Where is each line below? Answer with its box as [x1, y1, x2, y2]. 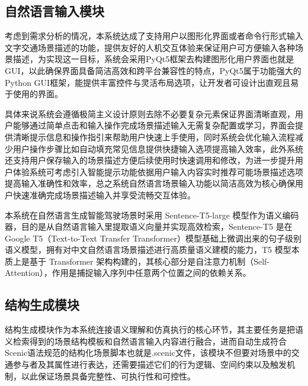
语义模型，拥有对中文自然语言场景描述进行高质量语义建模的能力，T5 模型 [5, 243, 291, 256]
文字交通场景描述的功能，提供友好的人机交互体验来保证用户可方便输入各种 [5, 41, 295, 53]
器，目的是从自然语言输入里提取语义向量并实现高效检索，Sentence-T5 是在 [5, 220, 293, 233]
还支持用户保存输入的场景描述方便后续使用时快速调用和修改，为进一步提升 [5, 154, 295, 166]
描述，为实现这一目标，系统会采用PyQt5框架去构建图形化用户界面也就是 [12, 53, 294, 65]
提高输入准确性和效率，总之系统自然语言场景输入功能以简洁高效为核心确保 [5, 177, 295, 189]
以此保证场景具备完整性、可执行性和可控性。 [21, 369, 195, 382]
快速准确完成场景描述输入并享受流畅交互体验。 [12, 188, 195, 201]
